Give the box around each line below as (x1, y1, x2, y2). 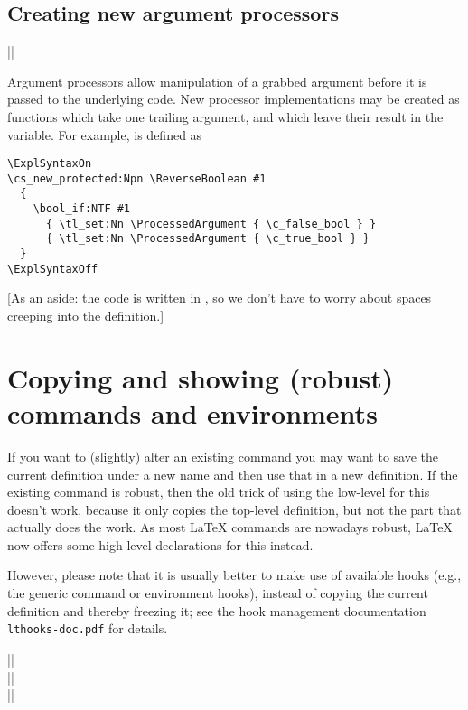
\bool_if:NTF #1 (33, 202, 131, 216)
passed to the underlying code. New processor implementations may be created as (7, 89, 460, 108)
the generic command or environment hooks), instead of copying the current (7, 584, 428, 603)
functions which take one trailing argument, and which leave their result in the (7, 107, 444, 126)
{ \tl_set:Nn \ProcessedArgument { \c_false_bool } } (45, 217, 377, 230)
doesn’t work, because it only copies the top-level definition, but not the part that (7, 500, 462, 518)
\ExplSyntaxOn (7, 157, 92, 171)
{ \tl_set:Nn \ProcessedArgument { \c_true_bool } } (45, 232, 370, 246)
